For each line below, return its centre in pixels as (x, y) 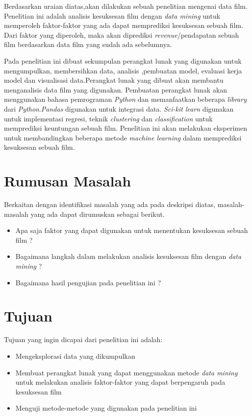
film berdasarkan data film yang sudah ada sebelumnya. (88, 44)
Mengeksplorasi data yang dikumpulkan (75, 356)
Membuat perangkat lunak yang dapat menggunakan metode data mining (126, 372)
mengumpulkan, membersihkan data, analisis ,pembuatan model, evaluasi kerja (123, 70)
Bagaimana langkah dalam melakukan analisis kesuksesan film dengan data (128, 256)
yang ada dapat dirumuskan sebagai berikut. (98, 214)
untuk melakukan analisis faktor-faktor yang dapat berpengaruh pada (120, 382)
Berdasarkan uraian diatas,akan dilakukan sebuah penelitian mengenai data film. (126, 6)
